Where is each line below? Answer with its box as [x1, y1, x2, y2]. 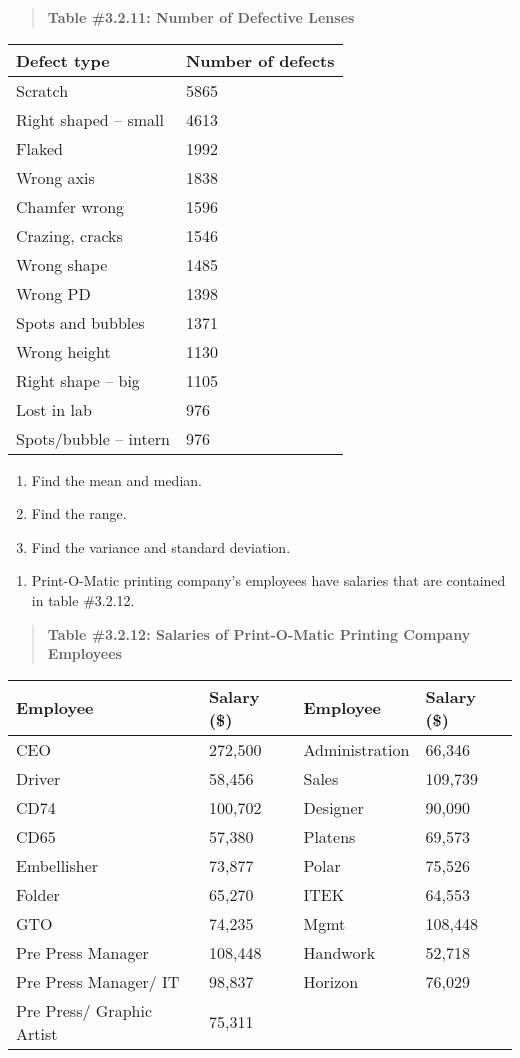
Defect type [16, 48, 110, 72]
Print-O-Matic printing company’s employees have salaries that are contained [31, 570, 506, 591]
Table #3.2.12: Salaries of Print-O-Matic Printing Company [47, 623, 471, 644]
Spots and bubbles [16, 310, 145, 334]
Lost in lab [16, 397, 92, 421]
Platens [303, 824, 356, 848]
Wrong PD [16, 281, 91, 305]
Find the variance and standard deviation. [31, 536, 291, 557]
